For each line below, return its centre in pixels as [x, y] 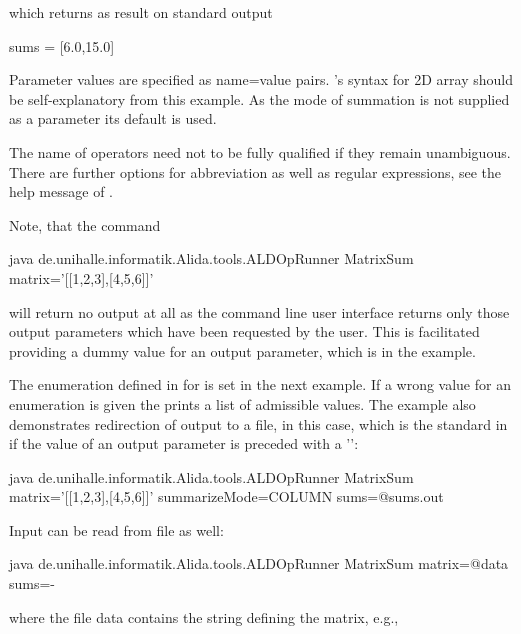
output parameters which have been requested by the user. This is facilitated [244, 331]
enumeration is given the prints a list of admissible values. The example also [242, 403]
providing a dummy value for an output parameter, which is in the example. [242, 350]
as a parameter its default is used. [113, 118]
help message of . [61, 191]
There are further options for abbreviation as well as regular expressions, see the [255, 171]
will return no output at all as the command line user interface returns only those [259, 311]
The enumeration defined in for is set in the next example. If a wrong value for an [260, 384]
